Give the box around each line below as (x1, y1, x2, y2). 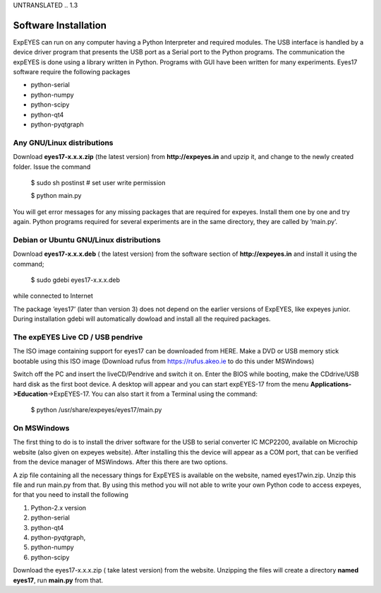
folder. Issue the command (13, 163, 91, 171)
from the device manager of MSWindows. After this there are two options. (13, 458, 229, 466)
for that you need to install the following (13, 491, 128, 499)
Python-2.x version (30, 503, 87, 512)
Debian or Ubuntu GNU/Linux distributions (13, 235, 162, 245)
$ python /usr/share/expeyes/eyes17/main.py (30, 406, 162, 414)
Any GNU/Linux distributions (13, 138, 114, 148)
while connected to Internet (13, 292, 93, 300)
